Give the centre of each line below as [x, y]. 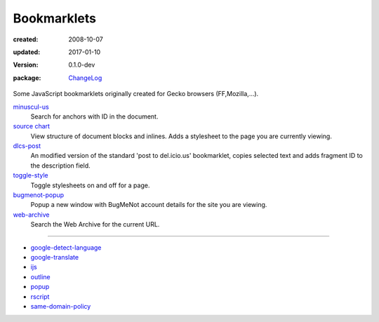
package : [27, 78]
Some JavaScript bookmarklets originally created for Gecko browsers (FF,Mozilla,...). [136, 94]
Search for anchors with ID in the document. [94, 116]
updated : [27, 52]
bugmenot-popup [39, 195]
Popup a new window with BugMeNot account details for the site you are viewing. [149, 205]
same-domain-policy [61, 306]
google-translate [55, 257]
